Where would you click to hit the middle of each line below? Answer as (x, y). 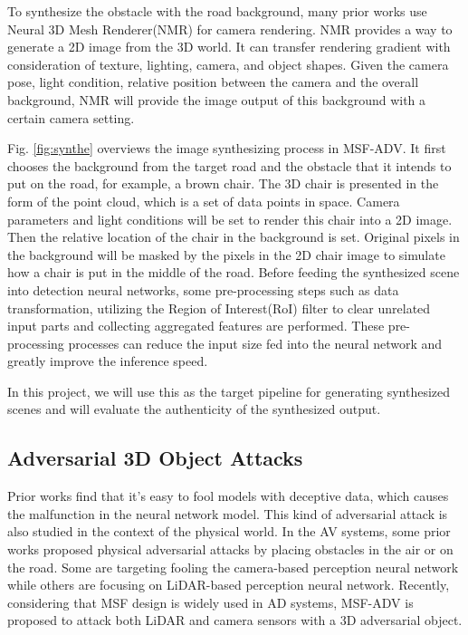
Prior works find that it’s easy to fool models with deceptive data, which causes (228, 496)
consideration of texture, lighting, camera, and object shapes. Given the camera (228, 64)
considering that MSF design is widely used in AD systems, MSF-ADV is (210, 602)
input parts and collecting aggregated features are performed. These (196, 326)
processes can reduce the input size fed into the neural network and (255, 343)
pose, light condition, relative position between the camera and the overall (213, 82)
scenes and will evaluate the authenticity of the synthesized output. (194, 409)
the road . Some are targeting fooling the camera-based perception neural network (233, 567)
